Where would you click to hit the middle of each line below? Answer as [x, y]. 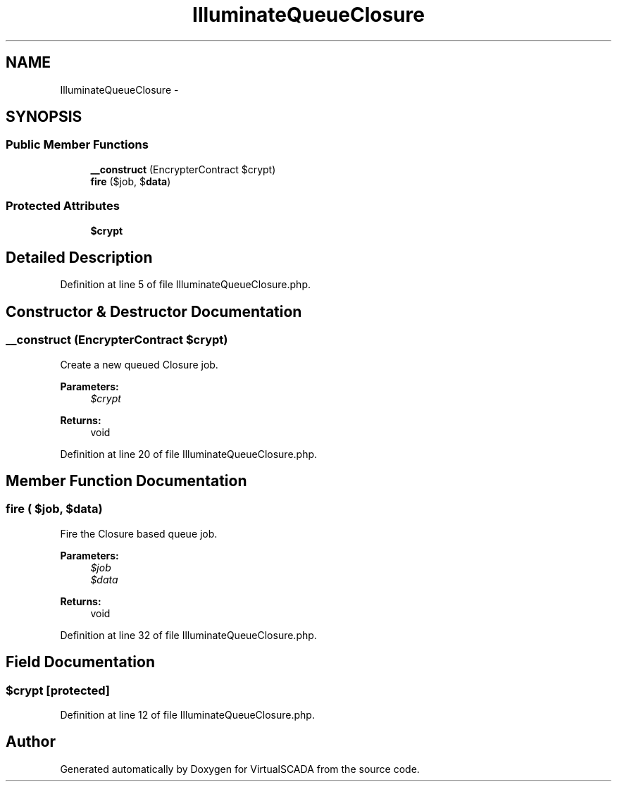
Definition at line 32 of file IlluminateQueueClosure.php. [188, 635]
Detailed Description [79, 257]
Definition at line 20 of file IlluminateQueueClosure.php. [189, 454]
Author [31, 742]
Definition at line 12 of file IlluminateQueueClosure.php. [187, 715]
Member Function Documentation [126, 481]
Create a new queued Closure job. [139, 364]
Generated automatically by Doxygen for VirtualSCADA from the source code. [240, 769]
